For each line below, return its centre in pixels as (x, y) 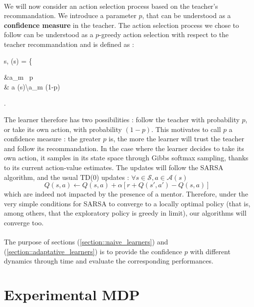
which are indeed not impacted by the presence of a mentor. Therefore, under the (126, 194)
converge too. (24, 222)
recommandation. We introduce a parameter (70, 15)
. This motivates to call (186, 129)
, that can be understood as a (186, 15)
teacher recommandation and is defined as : (69, 44)
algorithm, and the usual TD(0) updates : (67, 177)
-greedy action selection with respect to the (164, 34)
